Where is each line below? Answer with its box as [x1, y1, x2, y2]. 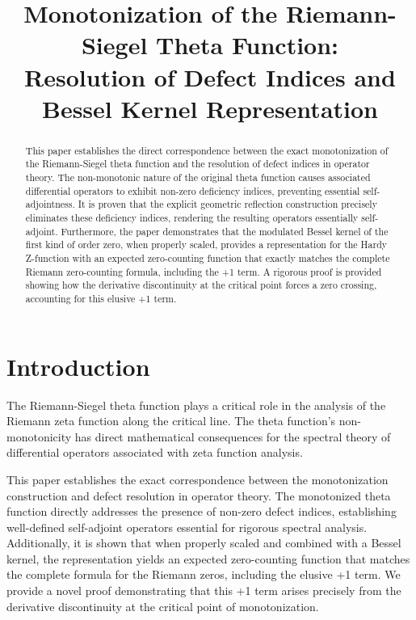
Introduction [6, 349, 150, 382]
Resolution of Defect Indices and [24, 60, 396, 93]
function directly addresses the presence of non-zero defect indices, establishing [6, 503, 397, 520]
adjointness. [25, 197, 75, 211]
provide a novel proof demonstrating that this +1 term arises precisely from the [6, 582, 401, 599]
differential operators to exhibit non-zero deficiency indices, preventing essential [25, 183, 360, 197]
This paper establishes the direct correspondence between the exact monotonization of [25, 143, 389, 157]
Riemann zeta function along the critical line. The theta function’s [6, 412, 336, 429]
